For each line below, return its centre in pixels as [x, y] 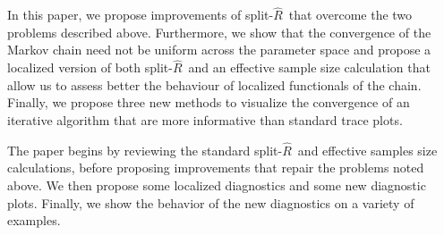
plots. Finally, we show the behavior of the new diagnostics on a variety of [211, 202]
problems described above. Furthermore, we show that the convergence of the [219, 32]
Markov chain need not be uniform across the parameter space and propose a [219, 50]
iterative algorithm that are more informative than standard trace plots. [205, 120]
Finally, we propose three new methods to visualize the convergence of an [209, 102]
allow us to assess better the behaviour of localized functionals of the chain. [214, 84]
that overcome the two [350, 15]
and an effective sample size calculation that [309, 67]
